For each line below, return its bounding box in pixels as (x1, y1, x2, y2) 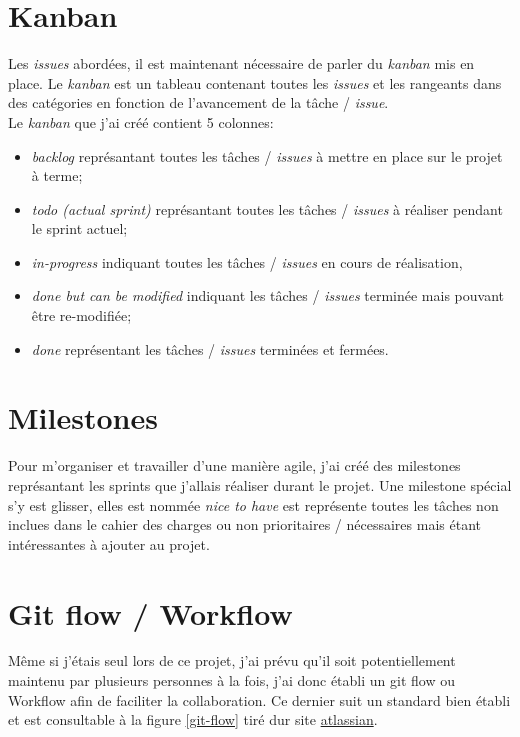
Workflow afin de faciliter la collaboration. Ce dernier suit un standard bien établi (8, 689, 511, 710)
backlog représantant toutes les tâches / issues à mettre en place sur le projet (31, 145, 503, 166)
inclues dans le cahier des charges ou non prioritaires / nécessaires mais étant (8, 514, 481, 535)
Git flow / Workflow (8, 592, 293, 633)
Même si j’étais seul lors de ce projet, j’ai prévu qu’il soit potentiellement (8, 650, 456, 671)
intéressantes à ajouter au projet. (8, 533, 210, 554)
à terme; (31, 165, 83, 186)
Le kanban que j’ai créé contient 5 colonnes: (8, 111, 274, 132)
